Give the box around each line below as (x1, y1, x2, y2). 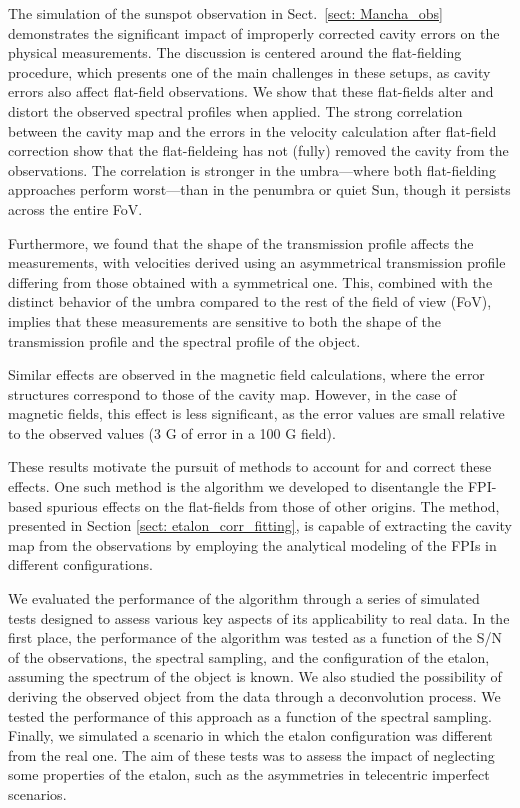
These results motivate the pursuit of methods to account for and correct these (8, 456, 492, 477)
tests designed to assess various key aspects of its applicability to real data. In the (8, 607, 510, 628)
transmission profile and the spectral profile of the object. (8, 330, 361, 351)
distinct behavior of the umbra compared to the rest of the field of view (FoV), (8, 291, 492, 312)
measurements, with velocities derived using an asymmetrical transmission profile (8, 252, 506, 273)
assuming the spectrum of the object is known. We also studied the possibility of (8, 666, 502, 687)
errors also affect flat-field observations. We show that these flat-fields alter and (8, 81, 494, 102)
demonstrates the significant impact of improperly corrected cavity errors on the (8, 22, 500, 43)
